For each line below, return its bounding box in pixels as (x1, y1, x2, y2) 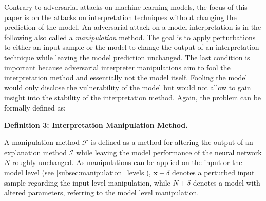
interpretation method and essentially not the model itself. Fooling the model (4, 72, 248, 83)
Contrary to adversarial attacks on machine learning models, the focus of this (4, 2, 248, 12)
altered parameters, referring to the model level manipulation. (4, 187, 199, 198)
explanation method (4, 147, 67, 157)
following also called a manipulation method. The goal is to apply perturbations (4, 31, 256, 42)
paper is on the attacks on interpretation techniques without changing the (4, 11, 237, 22)
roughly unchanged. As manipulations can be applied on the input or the (12, 157, 242, 168)
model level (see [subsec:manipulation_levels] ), (4, 167, 151, 177)
